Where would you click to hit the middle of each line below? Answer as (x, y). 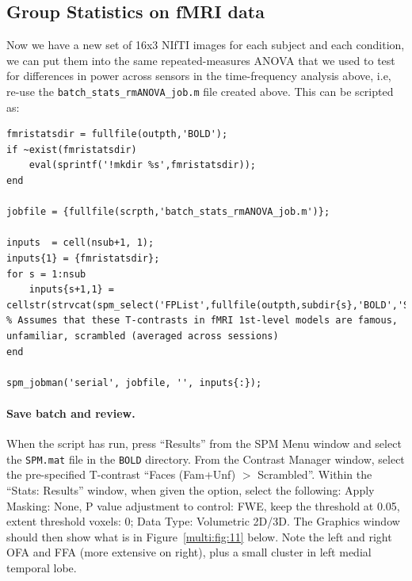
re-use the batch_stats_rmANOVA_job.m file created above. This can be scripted (200, 91)
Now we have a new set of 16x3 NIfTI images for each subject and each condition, (206, 45)
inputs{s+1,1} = (72, 290)
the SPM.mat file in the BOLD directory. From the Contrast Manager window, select (206, 459)
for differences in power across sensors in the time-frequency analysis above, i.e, (199, 76)
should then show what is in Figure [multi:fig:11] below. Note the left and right (199, 536)
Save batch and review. (71, 413)
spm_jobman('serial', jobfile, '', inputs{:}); (134, 382)
